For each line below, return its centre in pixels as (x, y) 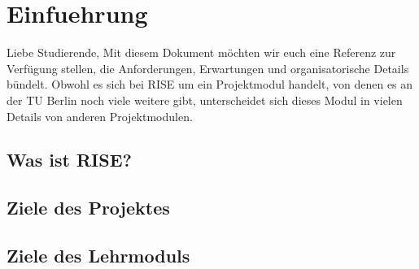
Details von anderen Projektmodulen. (100, 116)
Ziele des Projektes (88, 208)
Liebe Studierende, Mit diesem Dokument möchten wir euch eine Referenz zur (201, 52)
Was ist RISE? (69, 160)
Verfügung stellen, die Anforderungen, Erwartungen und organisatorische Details (208, 68)
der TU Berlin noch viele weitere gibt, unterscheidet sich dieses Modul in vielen (205, 100)
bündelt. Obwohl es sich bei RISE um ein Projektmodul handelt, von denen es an (210, 84)
